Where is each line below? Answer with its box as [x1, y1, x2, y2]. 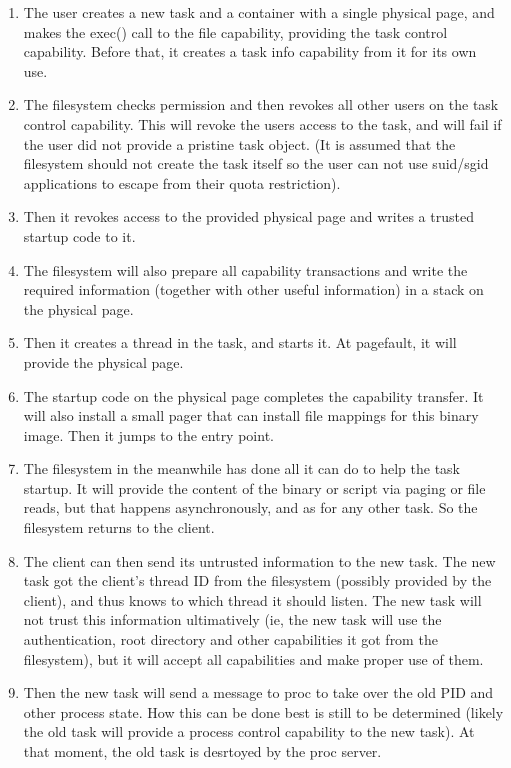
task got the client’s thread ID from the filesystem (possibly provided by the [23, 570, 492, 591]
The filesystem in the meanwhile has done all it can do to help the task [23, 458, 461, 479]
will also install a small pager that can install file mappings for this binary [23, 405, 479, 426]
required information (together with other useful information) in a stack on [23, 279, 484, 300]
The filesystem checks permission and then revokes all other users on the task [23, 94, 499, 115]
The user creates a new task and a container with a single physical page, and [23, 2, 495, 22]
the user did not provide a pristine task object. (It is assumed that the [23, 133, 456, 154]
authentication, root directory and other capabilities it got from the [23, 629, 438, 650]
